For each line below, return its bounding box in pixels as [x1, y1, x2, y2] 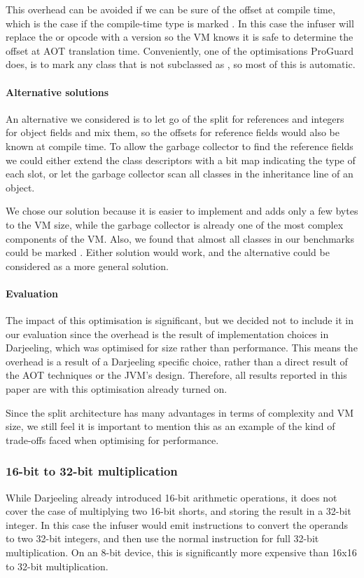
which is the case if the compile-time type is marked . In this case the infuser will [6, 15, 354, 30]
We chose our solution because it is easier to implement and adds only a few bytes [6, 203, 358, 218]
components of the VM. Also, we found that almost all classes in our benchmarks [6, 231, 354, 246]
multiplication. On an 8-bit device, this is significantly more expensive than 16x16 [6, 545, 357, 560]
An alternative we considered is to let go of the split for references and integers [6, 111, 344, 126]
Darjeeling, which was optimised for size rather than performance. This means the [6, 340, 358, 355]
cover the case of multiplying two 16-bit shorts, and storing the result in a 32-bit [6, 504, 351, 518]
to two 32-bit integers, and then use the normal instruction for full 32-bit [6, 531, 319, 546]
